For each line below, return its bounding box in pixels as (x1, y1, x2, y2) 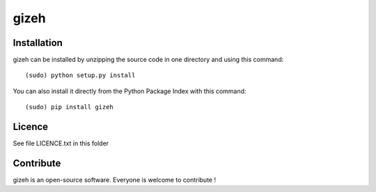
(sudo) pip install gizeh (25, 103, 114, 111)
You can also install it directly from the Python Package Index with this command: (13, 87, 246, 95)
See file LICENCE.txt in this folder (13, 139, 109, 147)
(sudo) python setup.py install (25, 72, 136, 79)
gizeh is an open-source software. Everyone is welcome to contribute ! (13, 176, 216, 184)
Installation (13, 37, 63, 49)
